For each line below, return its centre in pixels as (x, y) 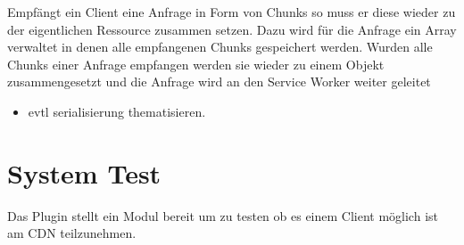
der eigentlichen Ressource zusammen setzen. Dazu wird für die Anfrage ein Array (232, 29)
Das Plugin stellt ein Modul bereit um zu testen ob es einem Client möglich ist (223, 215)
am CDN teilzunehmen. (72, 233)
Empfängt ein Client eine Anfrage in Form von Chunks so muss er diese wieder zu (232, 12)
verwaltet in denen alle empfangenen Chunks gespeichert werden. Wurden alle (220, 47)
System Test (84, 172)
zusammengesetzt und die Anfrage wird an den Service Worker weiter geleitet (219, 82)
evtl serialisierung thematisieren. (117, 111)
